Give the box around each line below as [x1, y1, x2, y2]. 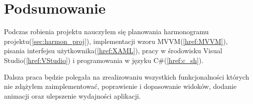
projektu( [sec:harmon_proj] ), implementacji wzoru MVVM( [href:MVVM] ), [4, 36, 228, 46]
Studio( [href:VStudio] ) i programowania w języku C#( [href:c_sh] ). [4, 55, 204, 65]
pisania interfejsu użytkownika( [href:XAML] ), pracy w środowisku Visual [4, 45, 222, 56]
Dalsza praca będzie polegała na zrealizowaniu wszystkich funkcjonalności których [4, 71, 249, 82]
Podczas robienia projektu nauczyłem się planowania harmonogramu [4, 26, 209, 37]
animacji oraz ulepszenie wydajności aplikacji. [4, 90, 141, 101]
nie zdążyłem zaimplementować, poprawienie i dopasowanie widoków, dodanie [4, 81, 237, 91]
